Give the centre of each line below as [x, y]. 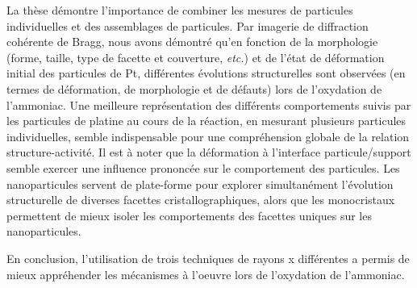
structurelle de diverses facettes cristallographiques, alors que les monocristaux [201, 200]
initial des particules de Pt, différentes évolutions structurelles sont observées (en [206, 73]
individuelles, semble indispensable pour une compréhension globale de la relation [208, 136]
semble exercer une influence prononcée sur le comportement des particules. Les [203, 167]
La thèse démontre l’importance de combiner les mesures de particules [180, 10]
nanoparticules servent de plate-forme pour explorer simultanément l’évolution [200, 184]
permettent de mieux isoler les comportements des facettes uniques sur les [189, 215]
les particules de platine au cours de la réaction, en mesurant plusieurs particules [206, 121]
